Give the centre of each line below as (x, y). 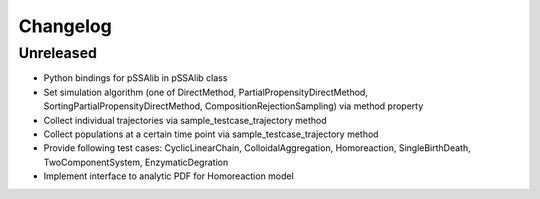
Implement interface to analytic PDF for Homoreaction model (168, 176)
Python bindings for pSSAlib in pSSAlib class (135, 78)
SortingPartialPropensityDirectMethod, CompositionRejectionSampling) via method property (233, 106)
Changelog (65, 26)
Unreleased (57, 53)
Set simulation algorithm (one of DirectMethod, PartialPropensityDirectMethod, (206, 92)
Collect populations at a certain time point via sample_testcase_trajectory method (211, 134)
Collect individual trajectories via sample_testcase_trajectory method (185, 120)
